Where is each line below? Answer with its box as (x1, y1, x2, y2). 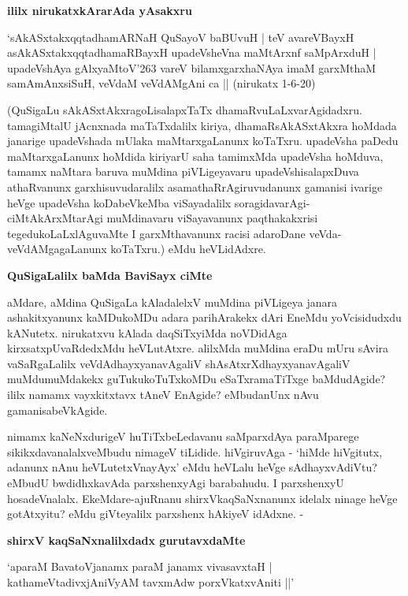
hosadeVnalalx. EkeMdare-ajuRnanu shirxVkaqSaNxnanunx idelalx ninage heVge (7, 490, 398, 506)
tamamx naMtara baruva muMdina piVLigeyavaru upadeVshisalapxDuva (7, 163, 359, 180)
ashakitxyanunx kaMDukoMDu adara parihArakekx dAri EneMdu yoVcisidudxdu (7, 309, 402, 326)
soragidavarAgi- (234, 194, 310, 210)
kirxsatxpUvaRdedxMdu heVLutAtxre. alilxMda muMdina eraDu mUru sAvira (7, 340, 389, 356)
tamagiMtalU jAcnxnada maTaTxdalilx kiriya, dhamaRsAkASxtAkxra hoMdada (7, 117, 397, 133)
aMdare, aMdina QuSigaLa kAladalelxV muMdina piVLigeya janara (7, 293, 337, 310)
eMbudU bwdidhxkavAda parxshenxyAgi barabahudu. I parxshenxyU (7, 475, 344, 491)
